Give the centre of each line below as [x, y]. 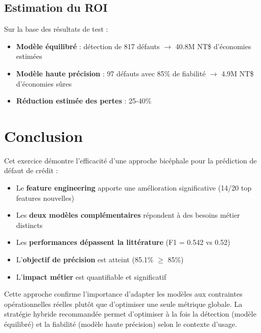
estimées [29, 56]
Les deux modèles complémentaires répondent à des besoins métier [128, 215]
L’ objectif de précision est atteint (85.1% [85, 259]
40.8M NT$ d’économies [213, 46]
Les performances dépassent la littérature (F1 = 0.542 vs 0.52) [123, 242]
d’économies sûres [44, 83]
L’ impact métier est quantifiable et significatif [91, 276]
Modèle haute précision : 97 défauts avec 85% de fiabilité [111, 73]
